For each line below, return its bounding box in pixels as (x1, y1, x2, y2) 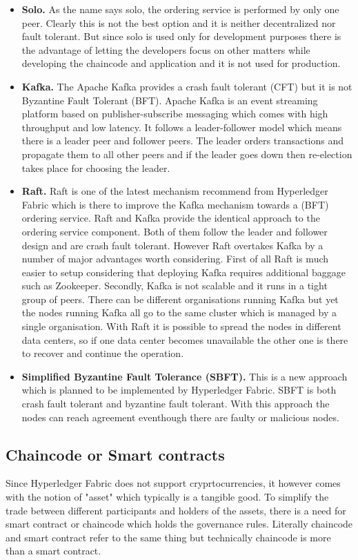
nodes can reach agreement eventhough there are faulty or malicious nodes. (21, 409, 339, 424)
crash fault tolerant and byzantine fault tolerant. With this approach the (21, 396, 330, 411)
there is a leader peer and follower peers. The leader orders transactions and (21, 133, 344, 148)
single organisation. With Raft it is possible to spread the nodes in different (21, 319, 341, 334)
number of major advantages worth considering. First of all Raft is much (21, 251, 329, 266)
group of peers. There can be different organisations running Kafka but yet (21, 291, 339, 306)
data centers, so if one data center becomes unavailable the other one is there (21, 332, 348, 347)
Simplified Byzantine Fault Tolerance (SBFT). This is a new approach (21, 369, 348, 383)
